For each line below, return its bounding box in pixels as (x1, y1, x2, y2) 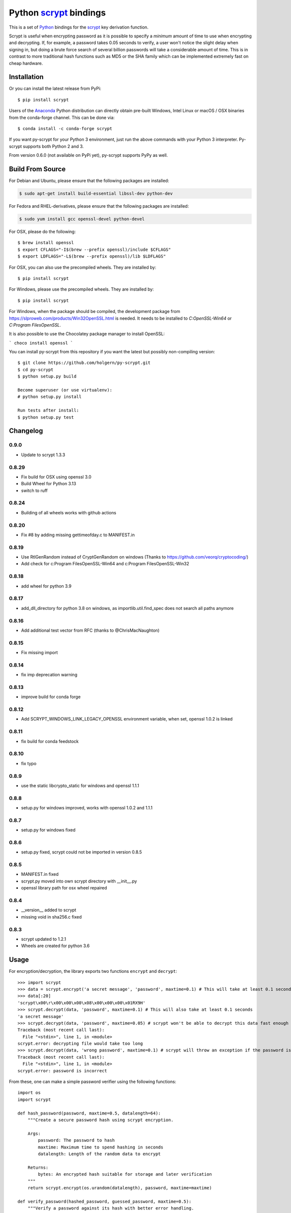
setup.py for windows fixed (21, 827, 76, 833)
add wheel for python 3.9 (21, 583, 72, 589)
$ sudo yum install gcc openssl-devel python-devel (19, 216, 145, 222)
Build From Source (9, 165, 66, 173)
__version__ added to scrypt (21, 907, 77, 913)
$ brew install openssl (17, 240, 74, 246)
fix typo (21, 760, 36, 766)
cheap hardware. (9, 60, 43, 66)
